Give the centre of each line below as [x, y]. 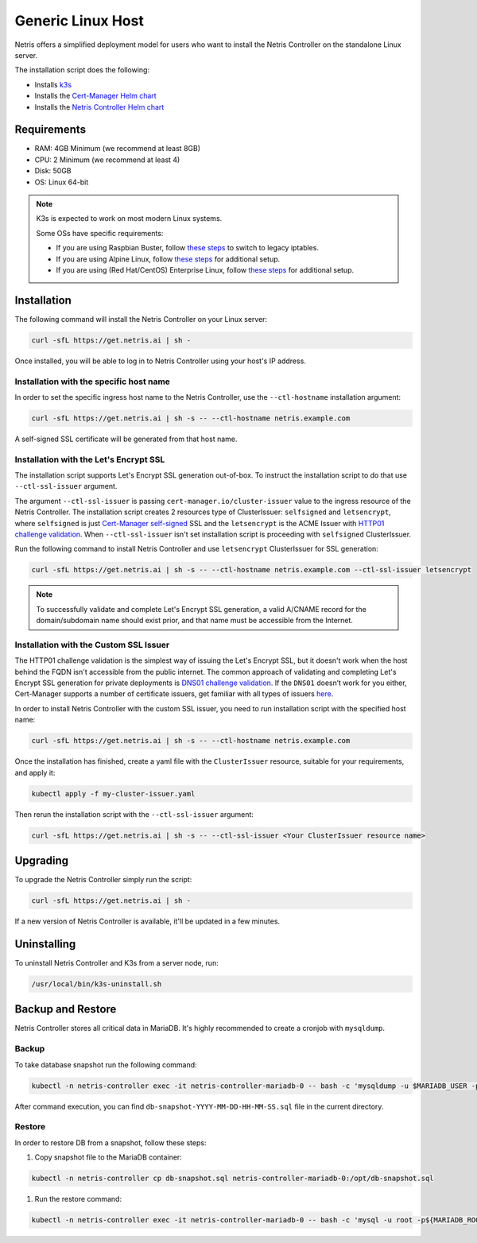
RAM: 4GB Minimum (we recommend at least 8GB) [117, 149]
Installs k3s [53, 84]
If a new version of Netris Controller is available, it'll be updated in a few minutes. [147, 921]
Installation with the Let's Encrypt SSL [90, 459]
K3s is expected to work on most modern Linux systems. [129, 219]
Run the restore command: [78, 1199]
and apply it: [35, 773]
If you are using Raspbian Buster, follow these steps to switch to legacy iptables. [188, 248]
